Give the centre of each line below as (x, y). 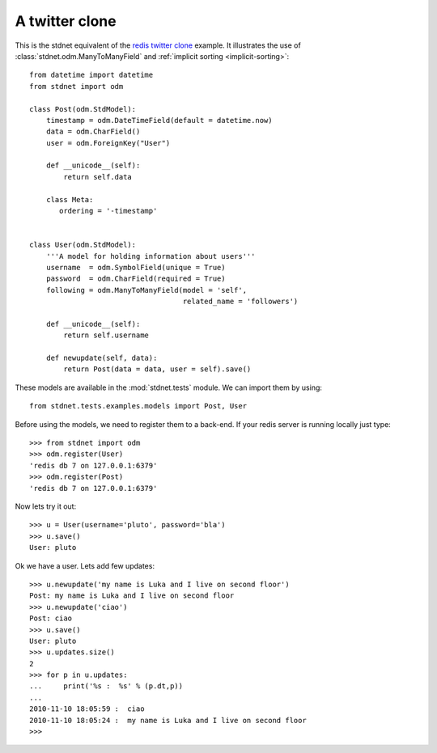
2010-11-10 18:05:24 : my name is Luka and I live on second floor (168, 720)
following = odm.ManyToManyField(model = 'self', (146, 290)
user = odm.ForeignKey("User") (108, 143)
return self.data (98, 177)
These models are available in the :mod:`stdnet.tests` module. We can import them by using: (169, 387)
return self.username (106, 335)
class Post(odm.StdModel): (83, 109)
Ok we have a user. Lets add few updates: (85, 565)
